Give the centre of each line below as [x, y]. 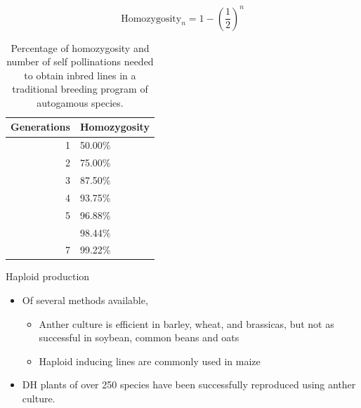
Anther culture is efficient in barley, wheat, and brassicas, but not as [186, 323]
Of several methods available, [85, 300]
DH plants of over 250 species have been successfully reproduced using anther [189, 384]
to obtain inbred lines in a [80, 75]
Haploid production [48, 276]
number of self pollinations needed [80, 61]
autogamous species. [80, 102]
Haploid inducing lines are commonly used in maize [150, 361]
